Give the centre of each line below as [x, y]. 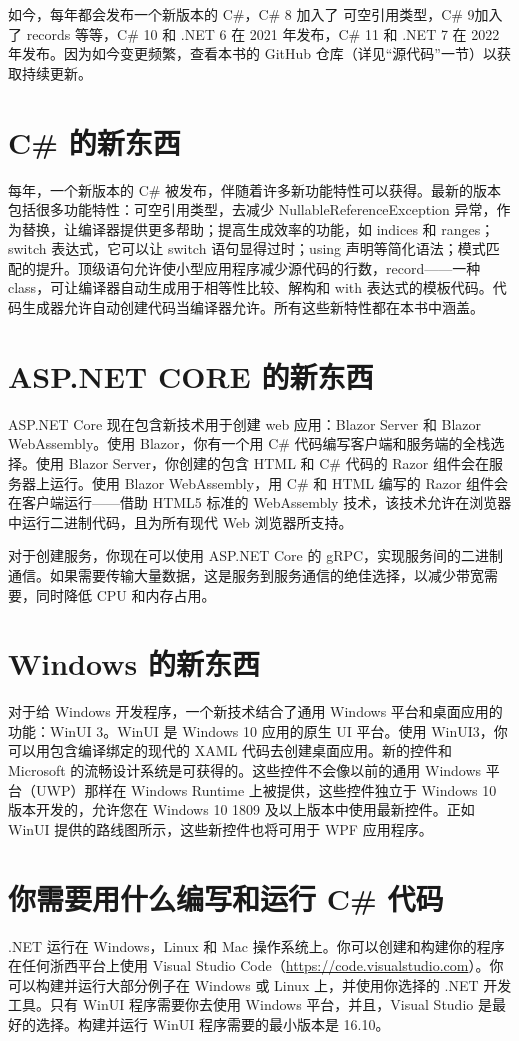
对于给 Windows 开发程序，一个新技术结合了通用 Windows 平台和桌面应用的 [255, 711]
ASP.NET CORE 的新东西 [191, 375]
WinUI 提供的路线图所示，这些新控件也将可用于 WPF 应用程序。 [220, 828]
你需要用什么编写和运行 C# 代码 [226, 897]
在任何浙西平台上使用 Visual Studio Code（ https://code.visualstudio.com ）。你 [256, 965]
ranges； [468, 228]
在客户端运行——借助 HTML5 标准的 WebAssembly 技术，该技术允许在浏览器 [260, 502]
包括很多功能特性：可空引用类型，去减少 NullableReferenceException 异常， [252, 209]
